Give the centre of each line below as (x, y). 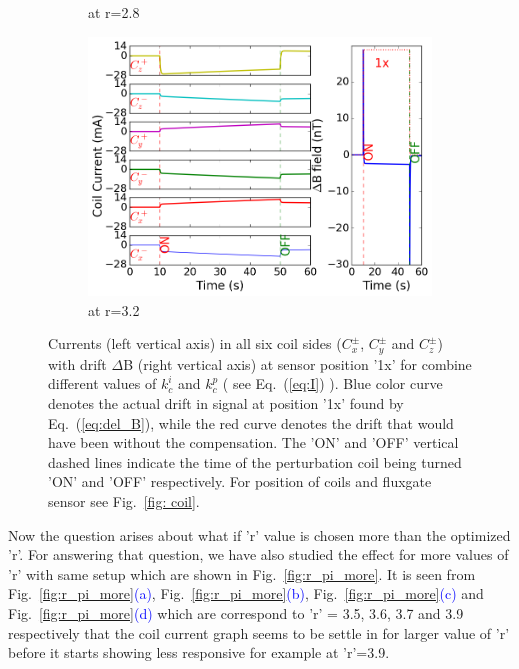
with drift (77, 363)
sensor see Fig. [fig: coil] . (124, 500)
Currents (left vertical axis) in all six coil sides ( (195, 343)
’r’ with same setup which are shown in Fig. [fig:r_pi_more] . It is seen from (242, 573)
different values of (102, 383)
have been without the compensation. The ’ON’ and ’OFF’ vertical (253, 442)
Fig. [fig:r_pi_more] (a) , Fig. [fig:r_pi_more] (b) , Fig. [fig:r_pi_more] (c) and (246, 593)
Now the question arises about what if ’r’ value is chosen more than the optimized (259, 534)
